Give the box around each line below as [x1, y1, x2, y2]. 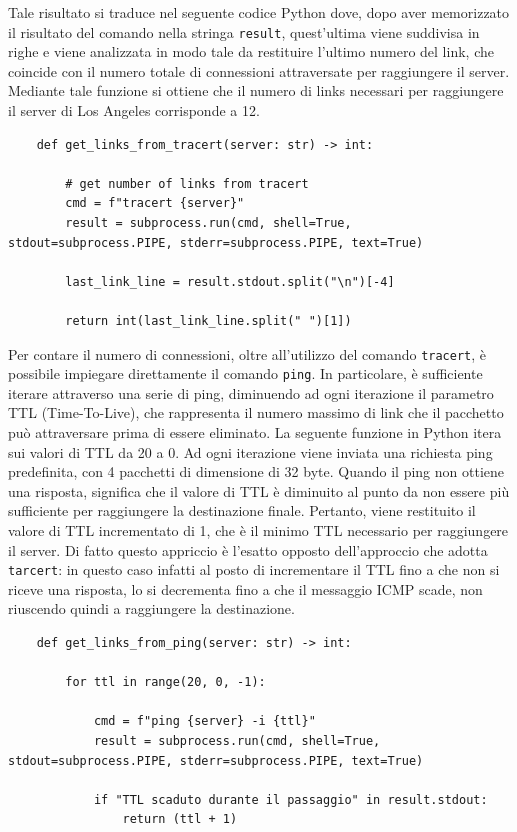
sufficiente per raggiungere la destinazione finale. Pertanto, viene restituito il [8, 500, 476, 521]
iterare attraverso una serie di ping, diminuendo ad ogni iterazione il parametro [8, 382, 494, 403]
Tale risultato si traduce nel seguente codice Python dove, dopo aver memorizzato [8, 2, 510, 22]
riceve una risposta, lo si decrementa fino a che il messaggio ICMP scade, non [8, 578, 483, 599]
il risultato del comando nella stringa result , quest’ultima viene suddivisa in [8, 21, 480, 42]
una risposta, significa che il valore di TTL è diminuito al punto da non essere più [8, 480, 510, 501]
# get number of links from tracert [65, 176, 309, 191]
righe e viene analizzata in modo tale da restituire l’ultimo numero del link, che [8, 41, 494, 62]
